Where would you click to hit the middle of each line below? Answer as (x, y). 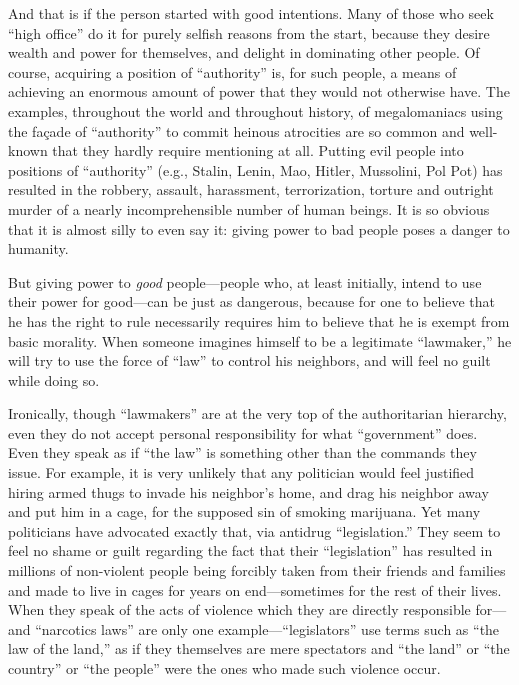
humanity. (38, 248)
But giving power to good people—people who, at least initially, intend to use (245, 281)
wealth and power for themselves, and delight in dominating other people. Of (244, 52)
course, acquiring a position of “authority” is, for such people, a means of (232, 71)
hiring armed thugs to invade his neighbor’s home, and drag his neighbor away (248, 491)
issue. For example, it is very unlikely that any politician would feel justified (241, 472)
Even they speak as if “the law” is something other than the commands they (242, 452)
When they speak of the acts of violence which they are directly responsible (239, 609)
